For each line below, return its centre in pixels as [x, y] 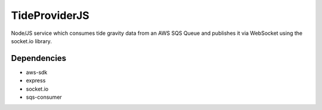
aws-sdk [37, 72]
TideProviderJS [50, 15]
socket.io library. [31, 41]
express [36, 80]
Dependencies [39, 58]
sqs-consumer [44, 97]
